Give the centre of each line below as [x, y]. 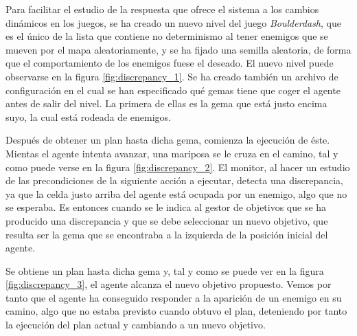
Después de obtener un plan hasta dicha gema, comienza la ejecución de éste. [168, 140]
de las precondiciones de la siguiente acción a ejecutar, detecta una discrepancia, [174, 180]
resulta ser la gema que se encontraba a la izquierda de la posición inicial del [167, 234]
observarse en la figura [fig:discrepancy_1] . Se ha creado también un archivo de [172, 76]
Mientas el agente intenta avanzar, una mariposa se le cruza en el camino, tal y [172, 153]
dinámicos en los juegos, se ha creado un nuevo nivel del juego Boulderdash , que [173, 22]
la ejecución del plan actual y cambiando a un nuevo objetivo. [136, 325]
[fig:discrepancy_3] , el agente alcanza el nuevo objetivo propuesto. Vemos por [169, 284]
